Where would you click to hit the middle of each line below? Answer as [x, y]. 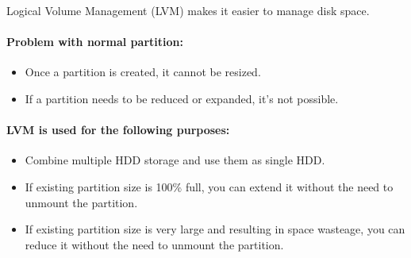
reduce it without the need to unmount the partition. [154, 244]
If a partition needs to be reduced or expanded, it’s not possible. [182, 98]
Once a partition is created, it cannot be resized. [143, 72]
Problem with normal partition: [95, 42]
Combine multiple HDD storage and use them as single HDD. [175, 160]
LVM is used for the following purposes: [118, 130]
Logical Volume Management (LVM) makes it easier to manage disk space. [188, 10]
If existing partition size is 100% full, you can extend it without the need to [209, 186]
